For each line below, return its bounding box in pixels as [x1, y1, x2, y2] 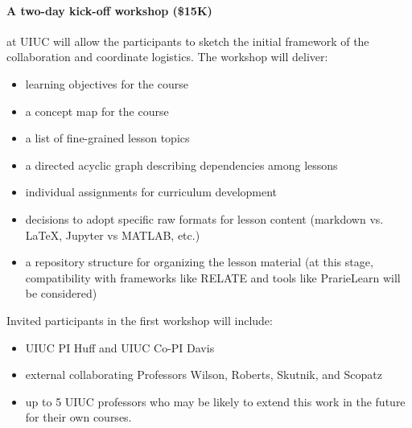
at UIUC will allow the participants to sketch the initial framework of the [6, 32, 369, 49]
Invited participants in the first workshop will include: [6, 311, 273, 328]
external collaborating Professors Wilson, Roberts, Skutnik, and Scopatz [25, 366, 382, 383]
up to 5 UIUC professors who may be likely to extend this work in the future [25, 393, 406, 409]
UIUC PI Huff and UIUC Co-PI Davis [25, 339, 215, 356]
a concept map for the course [25, 102, 169, 119]
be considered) [25, 285, 97, 302]
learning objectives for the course [25, 75, 188, 92]
